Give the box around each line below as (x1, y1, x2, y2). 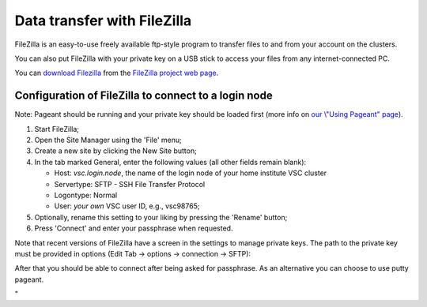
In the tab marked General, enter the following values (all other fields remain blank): (34, 157, 307, 167)
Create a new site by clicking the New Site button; (34, 146, 197, 155)
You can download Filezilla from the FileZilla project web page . (14, 68, 219, 78)
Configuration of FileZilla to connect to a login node (14, 89, 273, 103)
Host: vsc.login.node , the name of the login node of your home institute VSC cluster (54, 168, 327, 178)
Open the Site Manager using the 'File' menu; (34, 135, 182, 145)
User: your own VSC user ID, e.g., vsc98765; (54, 201, 200, 211)
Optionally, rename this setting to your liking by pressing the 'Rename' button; (34, 212, 288, 222)
